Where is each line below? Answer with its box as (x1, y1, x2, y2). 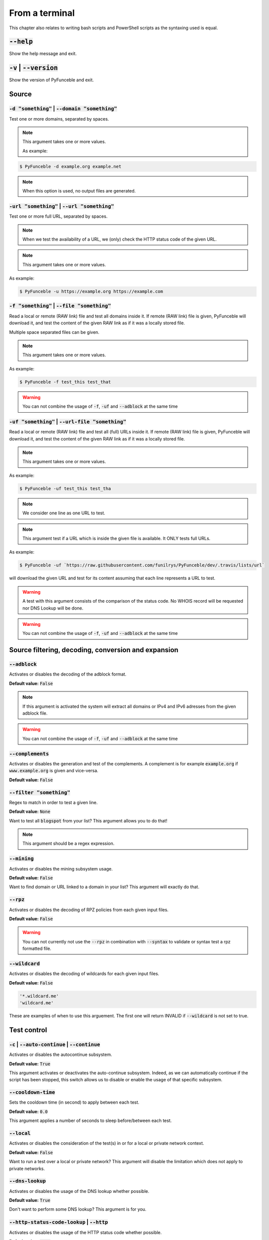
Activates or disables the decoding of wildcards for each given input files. (9, 971, 159, 977)
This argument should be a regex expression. (22, 841, 115, 847)
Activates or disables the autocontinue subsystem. (9, 1052, 112, 1057)
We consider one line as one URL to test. (22, 510, 106, 516)
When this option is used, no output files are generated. (22, 188, 136, 194)
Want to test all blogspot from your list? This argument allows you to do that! (9, 817, 168, 823)
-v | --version (9, 63, 58, 72)
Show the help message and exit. (9, 51, 77, 57)
